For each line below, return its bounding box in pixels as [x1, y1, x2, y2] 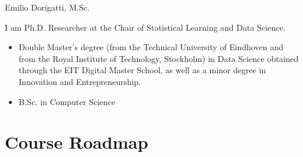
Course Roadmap [5, 130, 148, 154]
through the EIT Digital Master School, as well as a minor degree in [18, 64, 266, 76]
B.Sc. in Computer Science [18, 95, 115, 107]
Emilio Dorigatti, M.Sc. [5, 1, 90, 13]
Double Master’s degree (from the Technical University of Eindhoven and [18, 41, 284, 53]
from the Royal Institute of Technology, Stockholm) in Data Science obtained [18, 52, 299, 64]
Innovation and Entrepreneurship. [18, 75, 141, 87]
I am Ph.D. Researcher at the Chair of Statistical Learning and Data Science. [5, 21, 286, 33]
